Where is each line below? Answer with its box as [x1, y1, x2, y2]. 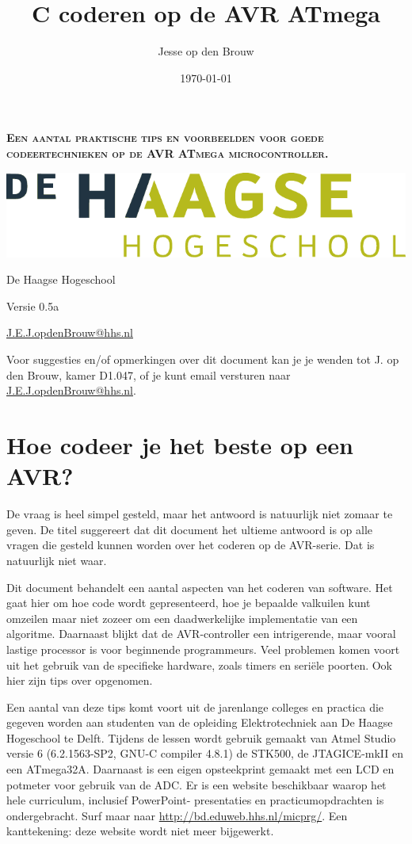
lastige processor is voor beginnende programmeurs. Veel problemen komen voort [6, 640, 400, 657]
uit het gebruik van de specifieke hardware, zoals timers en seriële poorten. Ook [6, 656, 393, 673]
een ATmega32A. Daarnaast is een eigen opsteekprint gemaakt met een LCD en [6, 761, 395, 777]
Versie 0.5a [6, 297, 59, 314]
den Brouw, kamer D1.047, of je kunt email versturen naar [6, 366, 291, 383]
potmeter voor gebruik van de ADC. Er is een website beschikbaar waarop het [6, 776, 387, 792]
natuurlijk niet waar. [6, 552, 107, 568]
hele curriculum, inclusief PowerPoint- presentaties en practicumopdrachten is [6, 792, 384, 808]
